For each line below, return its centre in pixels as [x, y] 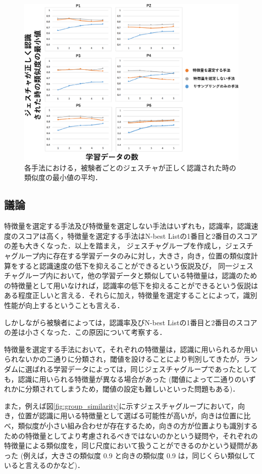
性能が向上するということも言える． [64, 305]
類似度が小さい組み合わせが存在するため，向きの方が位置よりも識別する [138, 425]
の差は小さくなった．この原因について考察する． [85, 332]
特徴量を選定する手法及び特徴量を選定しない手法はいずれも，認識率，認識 [128, 226]
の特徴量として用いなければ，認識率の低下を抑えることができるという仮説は [131, 285]
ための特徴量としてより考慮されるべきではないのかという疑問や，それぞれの [131, 435]
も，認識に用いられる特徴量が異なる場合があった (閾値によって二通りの [123, 379]
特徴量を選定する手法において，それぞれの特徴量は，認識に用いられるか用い [131, 349]
